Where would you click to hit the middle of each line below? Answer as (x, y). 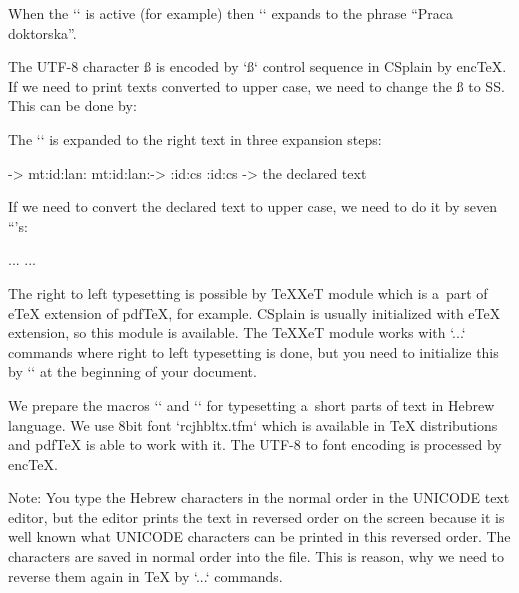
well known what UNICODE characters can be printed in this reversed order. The (259, 536)
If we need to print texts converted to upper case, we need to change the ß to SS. (256, 85)
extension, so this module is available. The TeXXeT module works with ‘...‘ (237, 332)
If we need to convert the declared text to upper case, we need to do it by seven (253, 206)
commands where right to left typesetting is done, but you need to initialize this (253, 351)
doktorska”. (42, 32)
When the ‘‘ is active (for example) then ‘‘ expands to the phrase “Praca (231, 13)
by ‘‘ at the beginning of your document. (132, 371)
